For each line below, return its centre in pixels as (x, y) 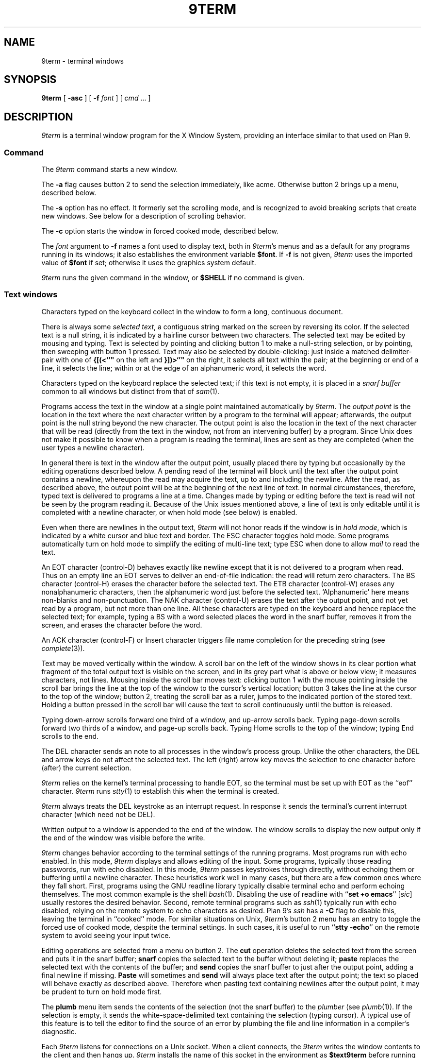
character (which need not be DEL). (98, 814)
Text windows (31, 295)
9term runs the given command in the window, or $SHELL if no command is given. (173, 278)
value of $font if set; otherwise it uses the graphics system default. (149, 263)
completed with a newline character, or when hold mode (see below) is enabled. (169, 512)
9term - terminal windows (82, 61)
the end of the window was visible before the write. (123, 837)
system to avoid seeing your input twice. (106, 935)
